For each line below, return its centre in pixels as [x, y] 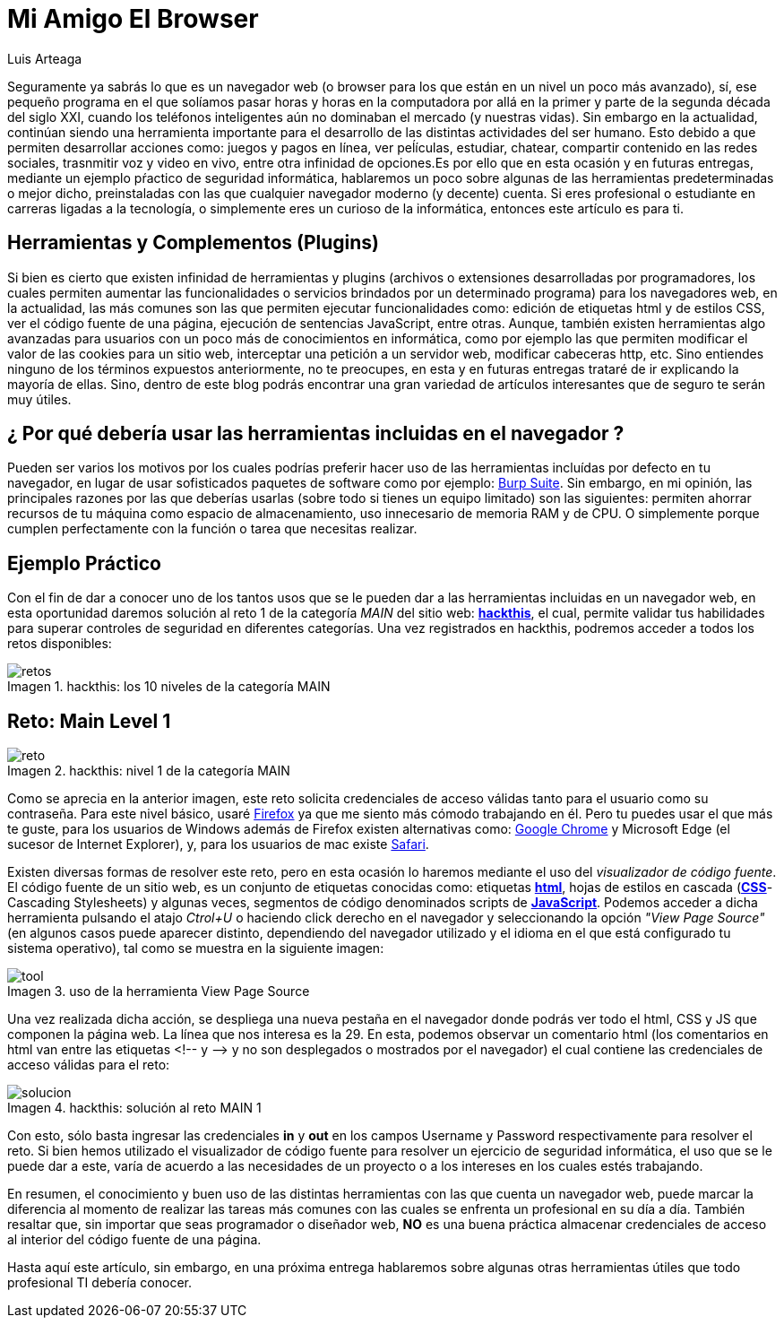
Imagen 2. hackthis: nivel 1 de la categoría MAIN [149, 771]
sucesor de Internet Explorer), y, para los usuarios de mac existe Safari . [218, 844]
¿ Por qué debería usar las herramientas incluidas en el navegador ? [316, 434]
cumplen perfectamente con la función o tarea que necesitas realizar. [212, 529]
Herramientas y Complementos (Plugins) [193, 243]
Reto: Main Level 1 [89, 721]
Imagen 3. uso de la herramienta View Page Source [159, 992]
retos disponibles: [60, 644]
